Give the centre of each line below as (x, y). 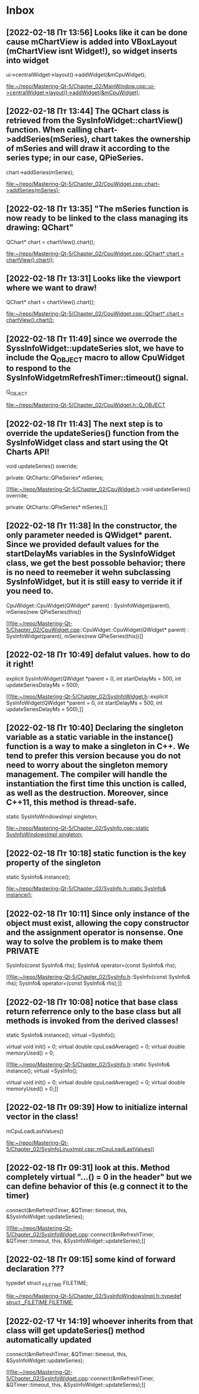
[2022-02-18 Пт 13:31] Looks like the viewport (94, 279)
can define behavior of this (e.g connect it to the (97, 1187)
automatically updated (49, 1340)
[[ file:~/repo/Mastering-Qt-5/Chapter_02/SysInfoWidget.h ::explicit (87, 696)
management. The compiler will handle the (87, 775)
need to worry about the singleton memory (87, 765)
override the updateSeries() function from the (93, 433)
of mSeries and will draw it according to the (88, 149)
